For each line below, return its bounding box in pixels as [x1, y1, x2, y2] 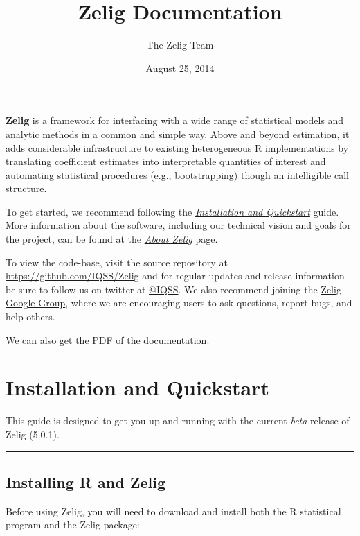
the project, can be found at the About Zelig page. [6, 232, 218, 246]
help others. [6, 309, 55, 324]
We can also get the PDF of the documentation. [6, 332, 210, 347]
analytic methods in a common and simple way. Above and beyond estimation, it [6, 126, 350, 141]
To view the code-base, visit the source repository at [6, 254, 228, 269]
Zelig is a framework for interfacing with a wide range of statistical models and [6, 113, 344, 128]
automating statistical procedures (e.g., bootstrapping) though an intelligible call [6, 167, 349, 182]
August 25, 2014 [145, 60, 215, 75]
